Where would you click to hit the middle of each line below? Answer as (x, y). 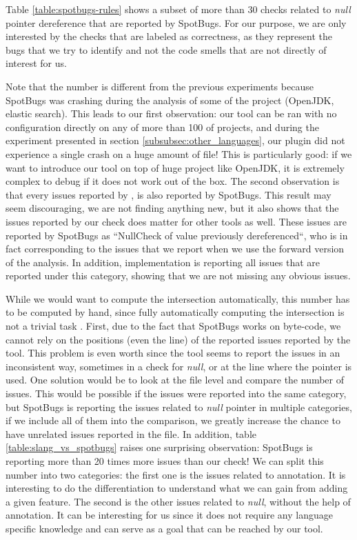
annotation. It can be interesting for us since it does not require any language (169, 515)
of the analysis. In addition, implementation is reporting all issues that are (163, 262)
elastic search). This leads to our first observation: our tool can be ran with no (171, 113)
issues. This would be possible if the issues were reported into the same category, (176, 393)
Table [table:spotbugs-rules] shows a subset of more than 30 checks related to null (178, 9)
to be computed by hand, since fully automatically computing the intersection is (175, 312)
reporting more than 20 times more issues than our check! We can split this (165, 461)
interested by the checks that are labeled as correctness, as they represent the (169, 36)
